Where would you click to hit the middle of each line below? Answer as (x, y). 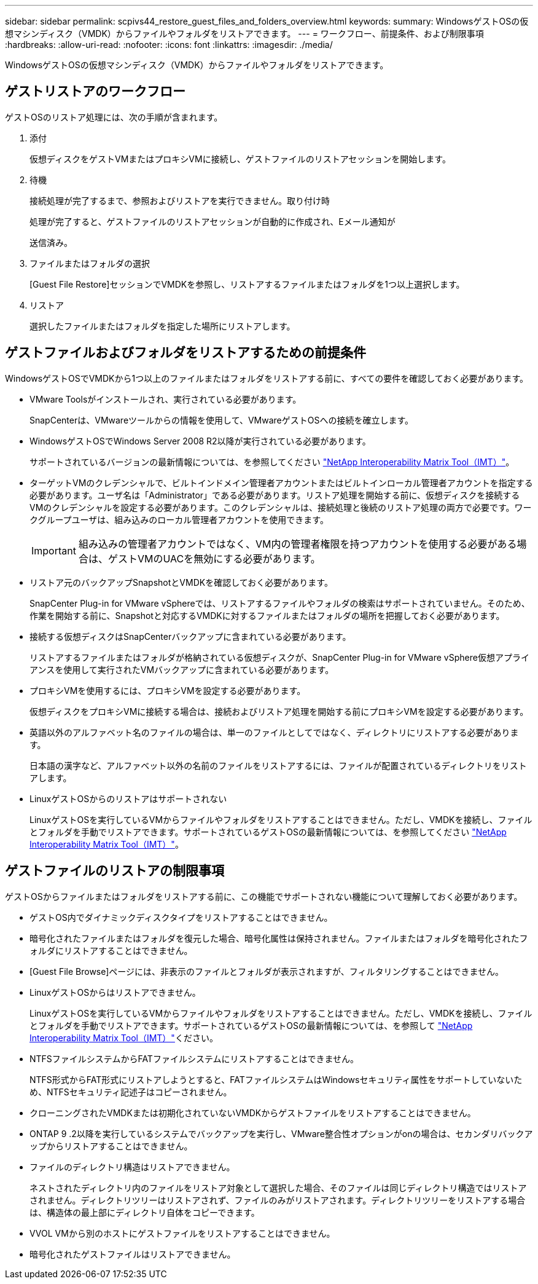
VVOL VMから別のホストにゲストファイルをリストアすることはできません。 (182, 1233)
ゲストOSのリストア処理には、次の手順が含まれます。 (114, 117)
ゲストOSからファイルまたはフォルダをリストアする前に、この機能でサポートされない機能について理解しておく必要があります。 (264, 896)
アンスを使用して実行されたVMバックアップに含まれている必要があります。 (182, 669)
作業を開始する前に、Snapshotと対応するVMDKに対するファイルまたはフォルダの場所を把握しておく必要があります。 (267, 615)
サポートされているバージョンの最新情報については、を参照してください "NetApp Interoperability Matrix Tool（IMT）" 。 (272, 462)
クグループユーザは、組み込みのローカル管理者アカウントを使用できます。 (179, 519)
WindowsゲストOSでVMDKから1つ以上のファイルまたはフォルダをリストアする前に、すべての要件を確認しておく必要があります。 (267, 378)
